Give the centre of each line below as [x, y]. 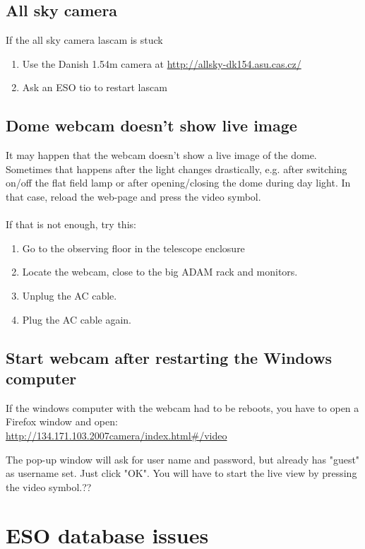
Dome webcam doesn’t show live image [151, 125]
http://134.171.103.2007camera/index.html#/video [116, 435]
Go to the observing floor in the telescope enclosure [133, 248]
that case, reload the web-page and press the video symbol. [133, 196]
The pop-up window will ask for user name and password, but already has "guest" [183, 459]
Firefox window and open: [62, 421]
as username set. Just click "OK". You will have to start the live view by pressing [181, 473]
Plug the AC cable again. [77, 319]
